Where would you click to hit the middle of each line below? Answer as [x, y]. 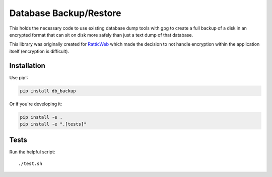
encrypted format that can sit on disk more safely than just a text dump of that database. [101, 35]
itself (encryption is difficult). [39, 51]
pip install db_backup [48, 91]
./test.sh [30, 163]
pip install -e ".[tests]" [53, 124]
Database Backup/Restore [65, 13]
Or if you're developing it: [36, 104]
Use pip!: [19, 77]
